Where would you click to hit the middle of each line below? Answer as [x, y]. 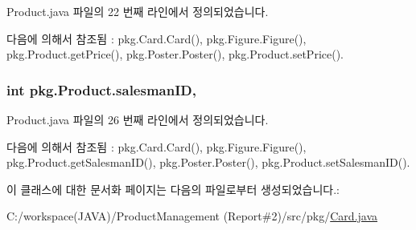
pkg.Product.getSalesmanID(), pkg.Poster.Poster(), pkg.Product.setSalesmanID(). [208, 162]
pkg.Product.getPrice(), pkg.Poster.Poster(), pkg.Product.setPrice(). [175, 54]
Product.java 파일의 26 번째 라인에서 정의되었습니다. [138, 119]
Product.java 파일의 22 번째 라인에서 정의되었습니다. [138, 11]
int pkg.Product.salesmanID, [101, 89]
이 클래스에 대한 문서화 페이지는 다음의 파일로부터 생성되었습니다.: [173, 189]
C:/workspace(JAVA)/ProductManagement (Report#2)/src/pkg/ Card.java [192, 216]
